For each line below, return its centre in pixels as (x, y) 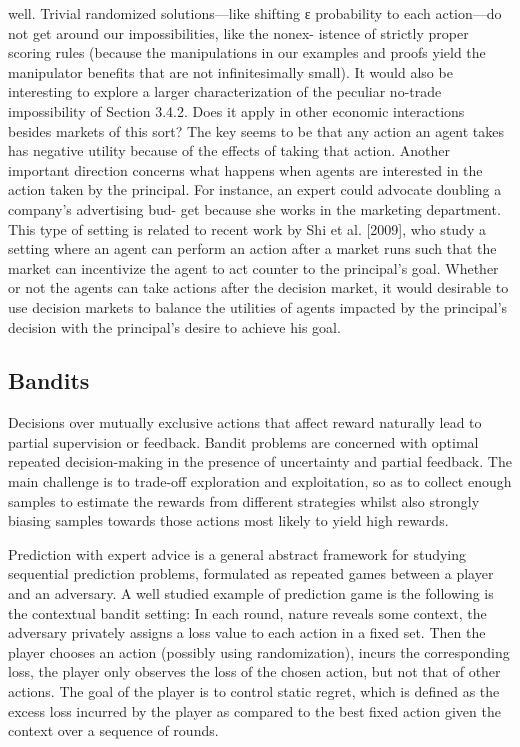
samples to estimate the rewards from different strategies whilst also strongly (244, 500)
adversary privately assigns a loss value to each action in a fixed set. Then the (247, 632)
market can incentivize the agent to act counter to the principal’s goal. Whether (253, 267)
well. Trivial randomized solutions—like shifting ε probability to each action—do (255, 13)
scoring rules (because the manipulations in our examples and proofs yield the (247, 52)
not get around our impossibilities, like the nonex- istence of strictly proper (238, 32)
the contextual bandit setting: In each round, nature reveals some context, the (247, 612)
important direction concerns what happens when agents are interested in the (245, 169)
